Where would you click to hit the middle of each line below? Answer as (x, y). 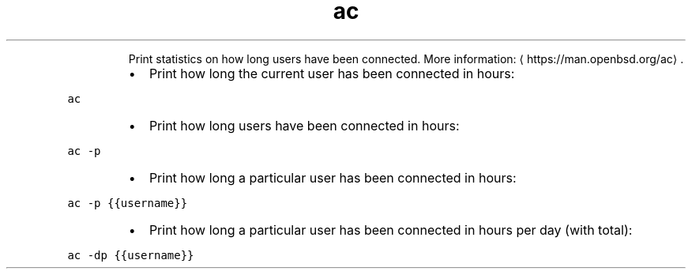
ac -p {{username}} (128, 203)
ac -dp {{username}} (131, 255)
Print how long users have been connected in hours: (304, 125)
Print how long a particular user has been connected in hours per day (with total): (391, 230)
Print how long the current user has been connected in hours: (332, 73)
